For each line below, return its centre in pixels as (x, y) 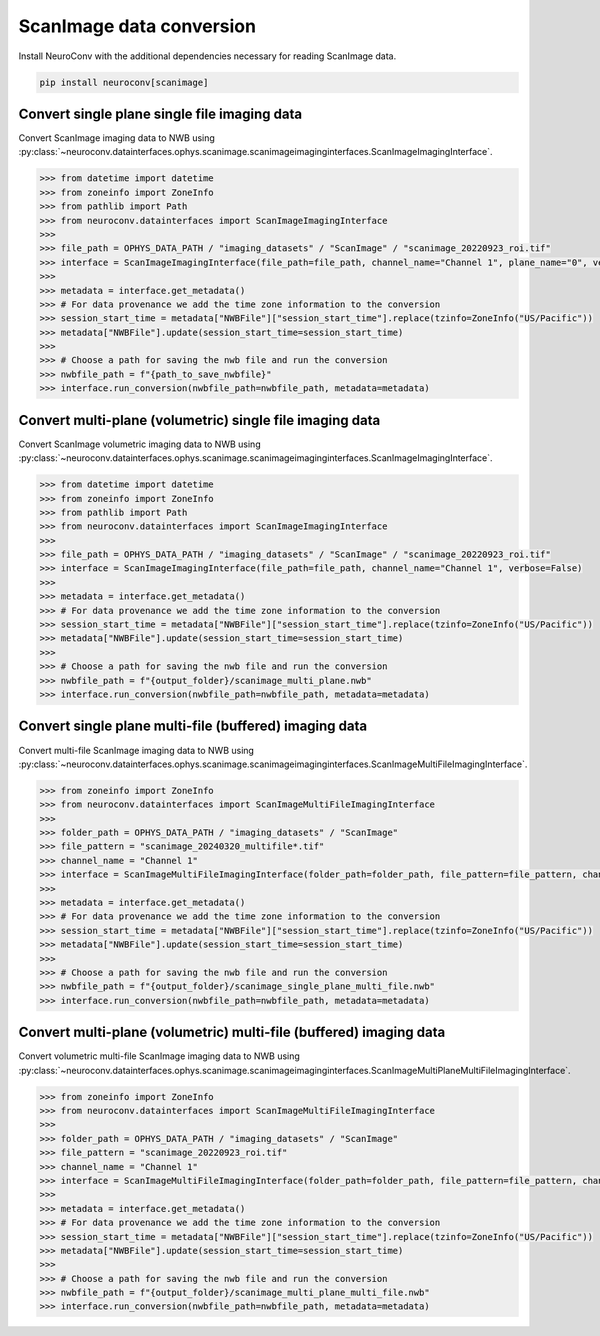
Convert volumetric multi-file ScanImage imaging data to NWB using (159, 1056)
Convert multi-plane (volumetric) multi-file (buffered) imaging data (232, 1032)
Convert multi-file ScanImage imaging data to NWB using (136, 750)
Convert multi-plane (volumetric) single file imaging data (199, 420)
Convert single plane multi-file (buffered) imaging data (193, 726)
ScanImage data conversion (137, 26)
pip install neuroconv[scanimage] (124, 82)
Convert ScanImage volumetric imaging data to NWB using (139, 444)
